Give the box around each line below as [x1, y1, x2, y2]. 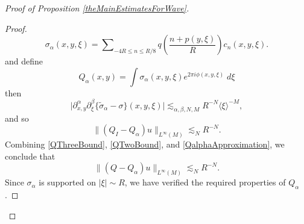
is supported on [39, 176, 96, 188]
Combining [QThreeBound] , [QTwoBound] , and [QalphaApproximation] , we [5, 138, 285, 151]
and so [5, 111, 29, 124]
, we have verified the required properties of [124, 176, 286, 188]
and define [5, 55, 43, 67]
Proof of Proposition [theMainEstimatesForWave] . [5, 2, 189, 14]
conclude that [5, 149, 55, 162]
